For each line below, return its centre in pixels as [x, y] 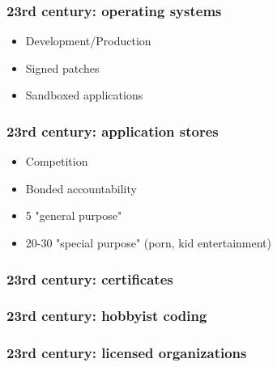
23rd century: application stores [113, 131]
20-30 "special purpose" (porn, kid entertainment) [149, 243]
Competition [57, 161]
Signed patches [62, 67]
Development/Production [88, 41]
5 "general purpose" [74, 215]
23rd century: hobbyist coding [107, 316]
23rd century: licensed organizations [127, 353]
